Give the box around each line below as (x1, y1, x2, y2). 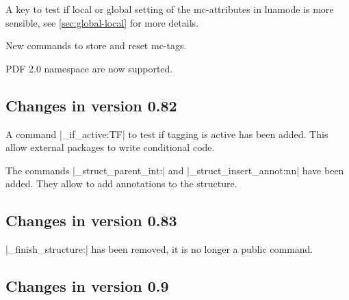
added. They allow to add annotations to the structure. (5, 176, 237, 191)
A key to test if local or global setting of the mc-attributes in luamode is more (5, 2, 334, 16)
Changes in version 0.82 (5, 94, 177, 115)
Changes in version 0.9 (5, 275, 169, 297)
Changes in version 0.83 (5, 210, 177, 231)
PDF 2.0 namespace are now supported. (5, 61, 173, 75)
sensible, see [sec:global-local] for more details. (5, 15, 198, 29)
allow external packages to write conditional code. (5, 140, 215, 154)
